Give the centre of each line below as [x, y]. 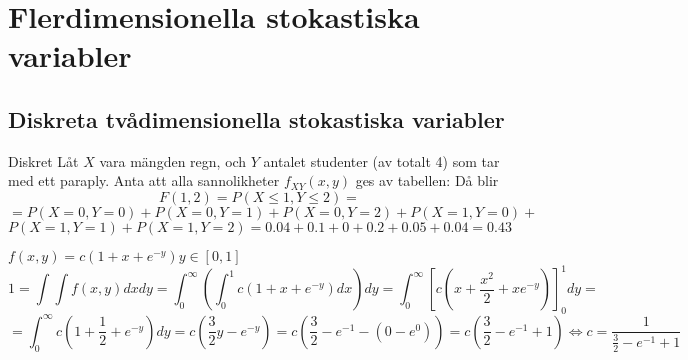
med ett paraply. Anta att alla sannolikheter [144, 180]
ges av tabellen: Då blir [427, 180]
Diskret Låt [43, 160]
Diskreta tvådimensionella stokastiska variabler [256, 118]
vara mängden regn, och [173, 160]
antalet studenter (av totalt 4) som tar [381, 160]
